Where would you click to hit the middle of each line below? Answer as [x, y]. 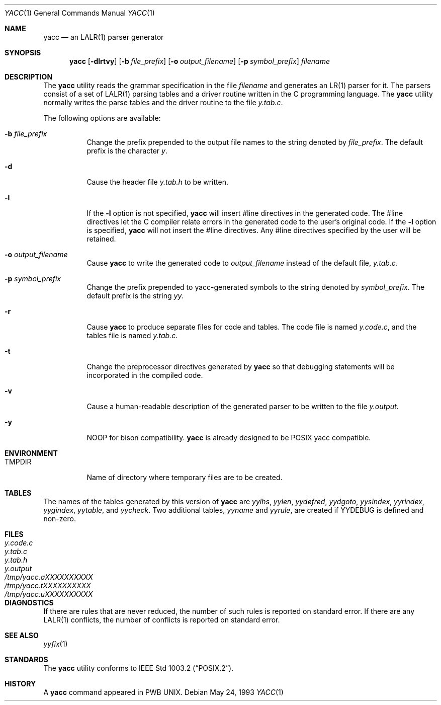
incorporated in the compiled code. [145, 375]
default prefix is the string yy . [135, 296]
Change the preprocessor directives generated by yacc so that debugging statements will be [241, 367]
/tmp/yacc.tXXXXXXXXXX [48, 585]
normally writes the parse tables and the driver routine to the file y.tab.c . [163, 102]
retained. [101, 239]
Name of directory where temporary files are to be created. [185, 477]
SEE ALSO [22, 635]
